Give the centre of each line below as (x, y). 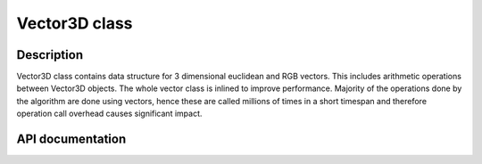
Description (50, 55)
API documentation (71, 139)
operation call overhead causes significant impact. (109, 114)
